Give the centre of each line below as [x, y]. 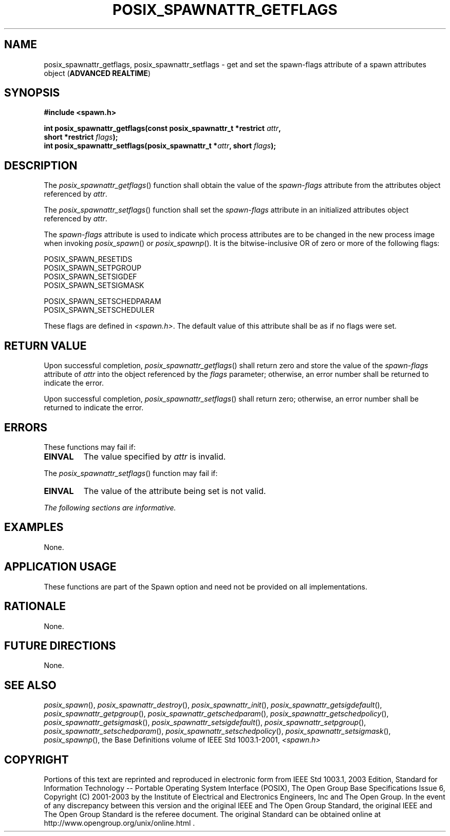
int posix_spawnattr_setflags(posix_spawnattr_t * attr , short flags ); [160, 146]
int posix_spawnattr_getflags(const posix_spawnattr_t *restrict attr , [162, 128]
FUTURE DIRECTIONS [60, 645]
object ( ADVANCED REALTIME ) [97, 73]
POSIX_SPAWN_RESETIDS [88, 259]
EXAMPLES [34, 527]
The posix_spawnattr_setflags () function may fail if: [131, 473]
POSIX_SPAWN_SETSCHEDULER [99, 310]
